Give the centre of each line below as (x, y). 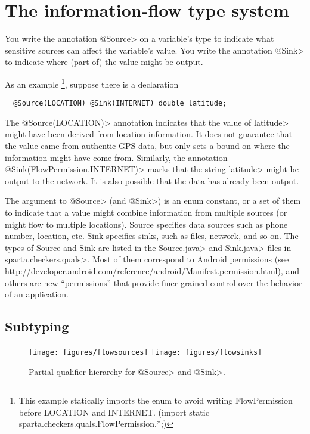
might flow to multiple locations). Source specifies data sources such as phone (146, 224)
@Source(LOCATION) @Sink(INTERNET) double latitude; (120, 103)
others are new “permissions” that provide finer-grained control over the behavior (154, 282)
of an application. (37, 294)
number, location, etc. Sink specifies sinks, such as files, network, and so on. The (152, 236)
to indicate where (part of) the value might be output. (104, 62)
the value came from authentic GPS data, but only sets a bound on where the (147, 145)
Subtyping (37, 326)
